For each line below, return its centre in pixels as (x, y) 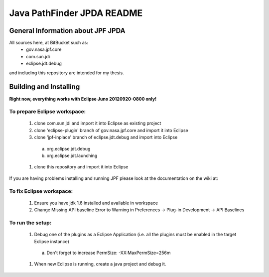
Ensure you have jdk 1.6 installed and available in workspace (96, 203)
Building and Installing (45, 87)
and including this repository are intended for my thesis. (67, 73)
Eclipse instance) (52, 241)
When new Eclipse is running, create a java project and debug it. (100, 264)
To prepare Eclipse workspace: (48, 112)
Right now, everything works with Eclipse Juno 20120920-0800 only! (83, 99)
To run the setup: (30, 223)
